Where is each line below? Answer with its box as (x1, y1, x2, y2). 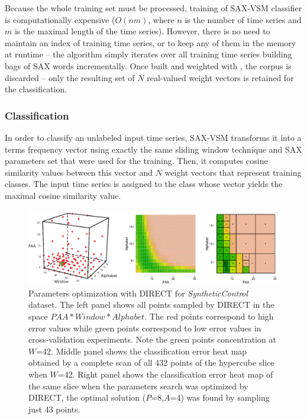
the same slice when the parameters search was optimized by (28, 379, 248, 392)
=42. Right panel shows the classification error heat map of (57, 368, 273, 380)
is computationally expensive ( (5, 13, 115, 25)
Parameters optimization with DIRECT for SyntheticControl (28, 286, 248, 299)
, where (148, 13, 174, 25)
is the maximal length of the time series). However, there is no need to (14, 25, 270, 37)
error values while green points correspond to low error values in (28, 321, 261, 334)
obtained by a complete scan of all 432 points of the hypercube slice (28, 356, 274, 369)
